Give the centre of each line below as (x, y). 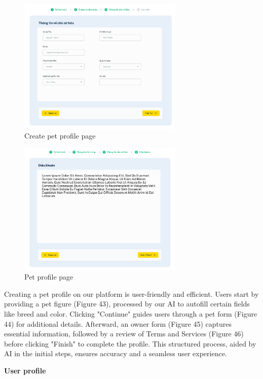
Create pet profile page (60, 136)
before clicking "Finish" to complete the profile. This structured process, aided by (130, 343)
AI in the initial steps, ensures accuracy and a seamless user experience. (116, 353)
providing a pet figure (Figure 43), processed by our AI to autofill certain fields (127, 304)
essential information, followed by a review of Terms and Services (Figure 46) (124, 334)
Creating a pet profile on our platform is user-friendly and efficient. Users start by (131, 294)
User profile (25, 370)
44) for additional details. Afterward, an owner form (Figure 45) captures (118, 323)
